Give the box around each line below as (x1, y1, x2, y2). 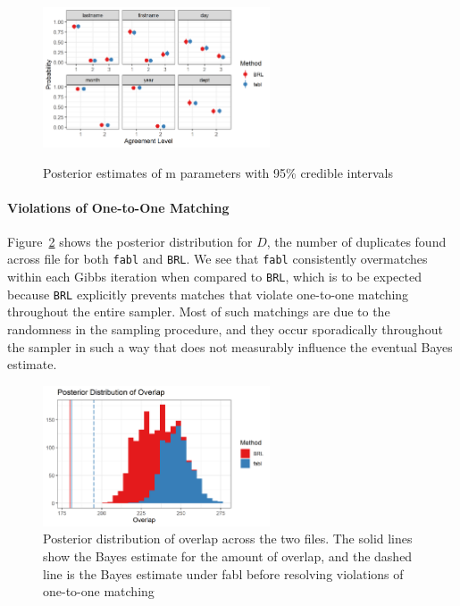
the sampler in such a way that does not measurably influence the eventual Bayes (7, 337, 453, 356)
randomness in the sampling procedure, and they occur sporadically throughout (7, 320, 443, 339)
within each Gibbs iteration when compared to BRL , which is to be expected (7, 267, 422, 286)
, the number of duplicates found (266, 231, 447, 250)
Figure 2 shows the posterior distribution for (7, 231, 253, 250)
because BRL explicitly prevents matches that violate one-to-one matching (7, 284, 409, 303)
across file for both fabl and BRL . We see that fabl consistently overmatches (7, 249, 428, 268)
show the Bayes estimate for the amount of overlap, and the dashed (43, 546, 413, 565)
